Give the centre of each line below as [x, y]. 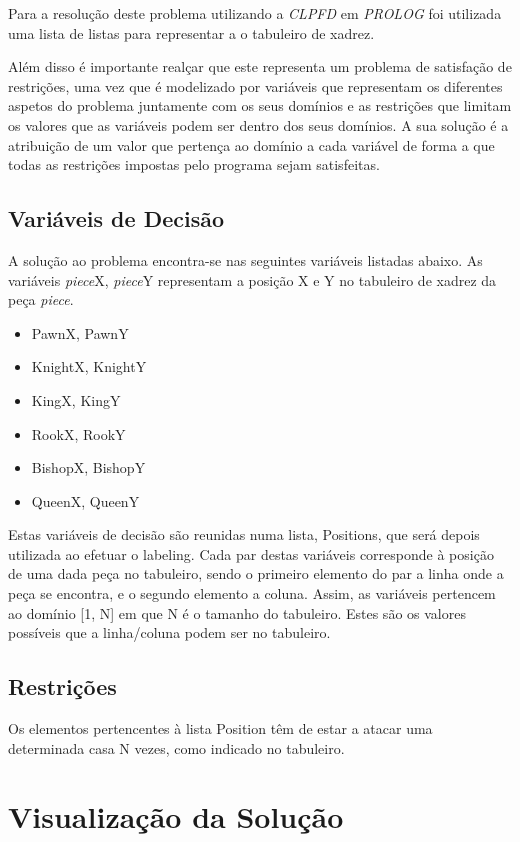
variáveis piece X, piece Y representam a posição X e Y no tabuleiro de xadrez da [252, 279]
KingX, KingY [76, 399]
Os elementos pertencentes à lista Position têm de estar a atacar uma [220, 728]
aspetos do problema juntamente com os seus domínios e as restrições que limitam [260, 105]
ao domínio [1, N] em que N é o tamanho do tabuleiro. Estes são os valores [237, 612]
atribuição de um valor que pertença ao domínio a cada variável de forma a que [251, 144]
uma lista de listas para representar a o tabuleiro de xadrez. [191, 32]
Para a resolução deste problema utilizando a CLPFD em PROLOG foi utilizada [255, 13]
